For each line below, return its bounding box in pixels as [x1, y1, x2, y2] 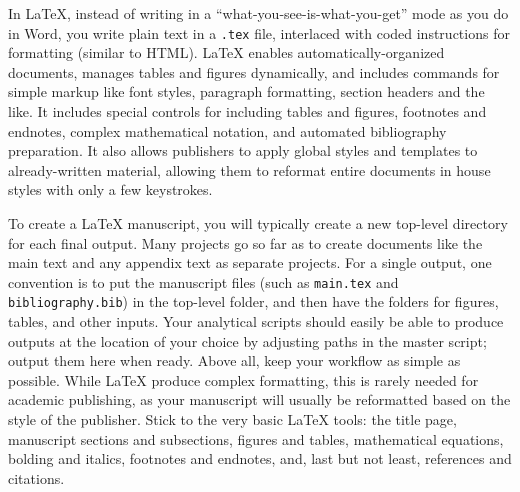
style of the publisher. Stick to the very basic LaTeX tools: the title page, [8, 409, 457, 430]
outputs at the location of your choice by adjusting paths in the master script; [8, 330, 487, 351]
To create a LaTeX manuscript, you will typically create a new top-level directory [8, 213, 508, 233]
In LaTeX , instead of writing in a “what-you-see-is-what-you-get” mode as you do [8, 3, 509, 23]
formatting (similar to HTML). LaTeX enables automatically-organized [8, 42, 445, 63]
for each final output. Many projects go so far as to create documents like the [8, 232, 483, 253]
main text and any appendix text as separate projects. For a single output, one [8, 252, 492, 273]
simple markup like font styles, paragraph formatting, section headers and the [8, 81, 485, 102]
